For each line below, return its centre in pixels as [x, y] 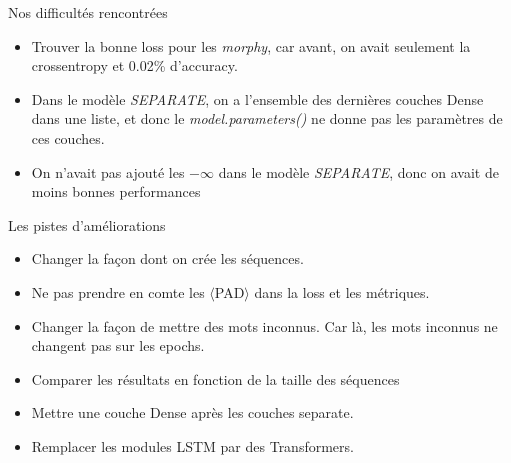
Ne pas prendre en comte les [118, 291]
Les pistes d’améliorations [87, 224]
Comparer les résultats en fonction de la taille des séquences [215, 378]
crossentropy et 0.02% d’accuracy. [134, 65]
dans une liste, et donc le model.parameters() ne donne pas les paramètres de [267, 118]
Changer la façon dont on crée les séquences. [167, 258]
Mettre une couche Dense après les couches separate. [192, 412]
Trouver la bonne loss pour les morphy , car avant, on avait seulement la [251, 45]
